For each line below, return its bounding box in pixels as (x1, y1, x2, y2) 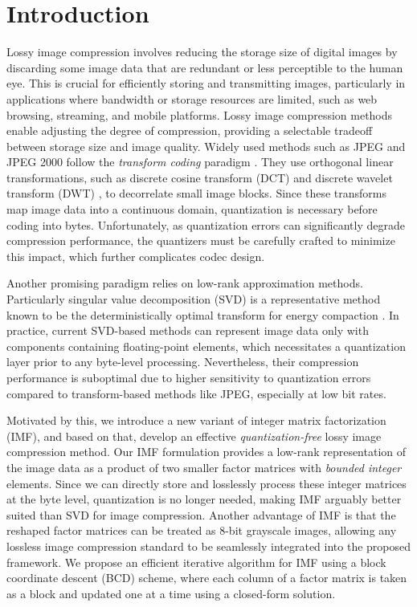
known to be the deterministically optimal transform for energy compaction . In (6, 306, 399, 323)
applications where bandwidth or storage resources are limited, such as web (6, 90, 378, 107)
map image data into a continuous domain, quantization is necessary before (6, 201, 378, 218)
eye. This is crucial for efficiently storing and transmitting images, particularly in (6, 75, 406, 92)
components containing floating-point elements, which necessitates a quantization (6, 337, 406, 354)
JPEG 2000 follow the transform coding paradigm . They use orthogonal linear (6, 153, 394, 170)
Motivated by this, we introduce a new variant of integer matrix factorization (6, 412, 386, 429)
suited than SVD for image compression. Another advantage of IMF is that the (6, 506, 396, 523)
